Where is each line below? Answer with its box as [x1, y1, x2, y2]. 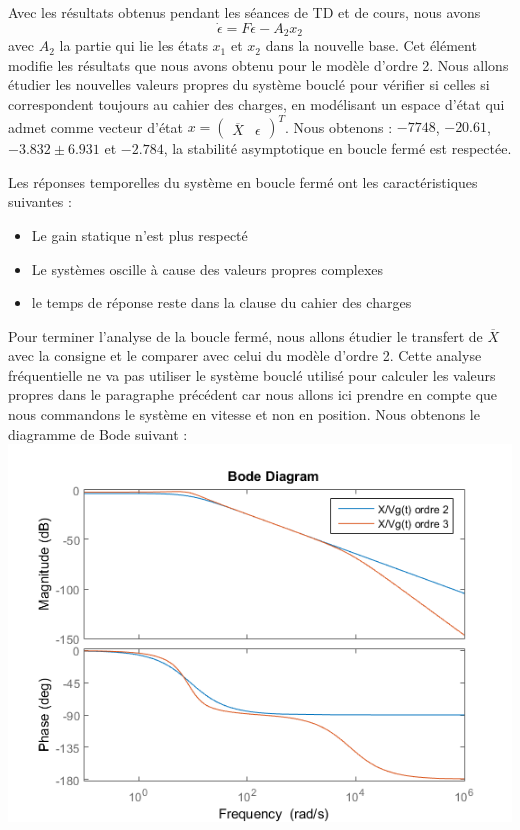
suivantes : [8, 191, 72, 212]
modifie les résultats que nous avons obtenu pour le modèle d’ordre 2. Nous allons [8, 54, 509, 75]
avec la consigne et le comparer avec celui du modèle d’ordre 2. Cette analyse [8, 345, 482, 366]
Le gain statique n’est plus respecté [31, 224, 248, 245]
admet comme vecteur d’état [8, 116, 183, 137]
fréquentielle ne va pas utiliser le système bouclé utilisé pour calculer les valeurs [8, 364, 496, 385]
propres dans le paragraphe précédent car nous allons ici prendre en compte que [8, 384, 498, 405]
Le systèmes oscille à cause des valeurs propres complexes [31, 258, 384, 279]
